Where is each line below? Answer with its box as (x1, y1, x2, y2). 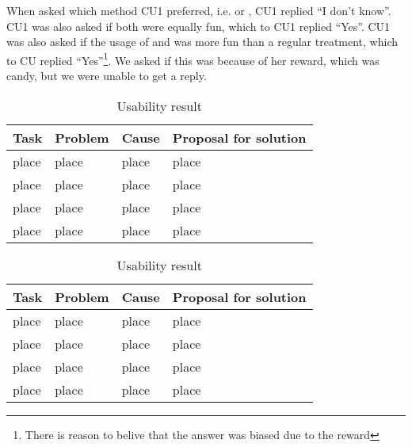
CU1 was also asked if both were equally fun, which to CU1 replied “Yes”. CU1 (6, 17, 391, 34)
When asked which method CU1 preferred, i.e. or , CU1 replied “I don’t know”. (6, 2, 391, 18)
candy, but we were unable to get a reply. (6, 67, 207, 84)
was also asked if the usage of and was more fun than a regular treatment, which (6, 33, 399, 50)
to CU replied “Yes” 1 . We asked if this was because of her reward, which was (6, 49, 380, 68)
